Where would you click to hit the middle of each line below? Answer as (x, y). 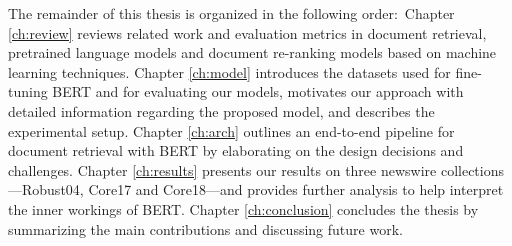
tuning (28, 91)
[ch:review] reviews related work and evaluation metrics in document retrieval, (247, 32)
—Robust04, (46, 189)
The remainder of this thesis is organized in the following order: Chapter (231, 13)
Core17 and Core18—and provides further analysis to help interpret (296, 189)
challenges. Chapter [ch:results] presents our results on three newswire (222, 169)
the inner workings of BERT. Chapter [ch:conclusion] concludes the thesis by (243, 208)
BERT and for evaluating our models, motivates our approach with (258, 91)
